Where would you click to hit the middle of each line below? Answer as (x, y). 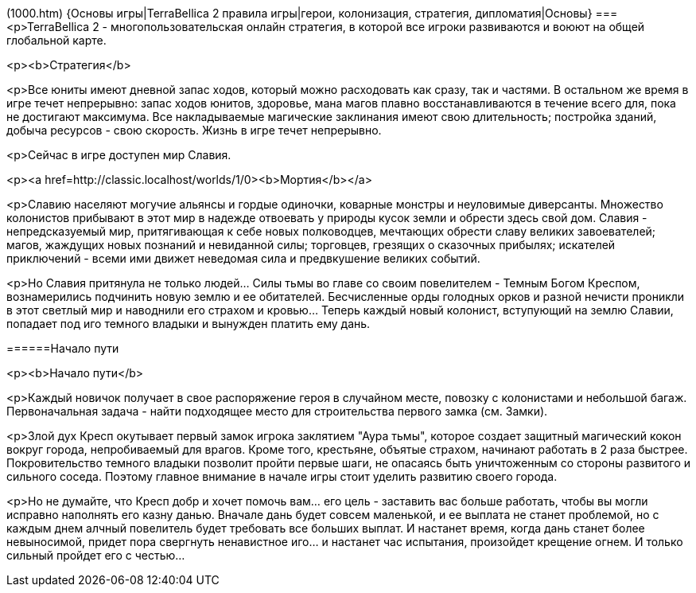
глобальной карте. (56, 40)
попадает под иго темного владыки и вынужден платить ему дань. (189, 324)
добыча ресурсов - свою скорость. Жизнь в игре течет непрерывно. (194, 130)
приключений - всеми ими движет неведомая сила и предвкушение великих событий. (243, 258)
